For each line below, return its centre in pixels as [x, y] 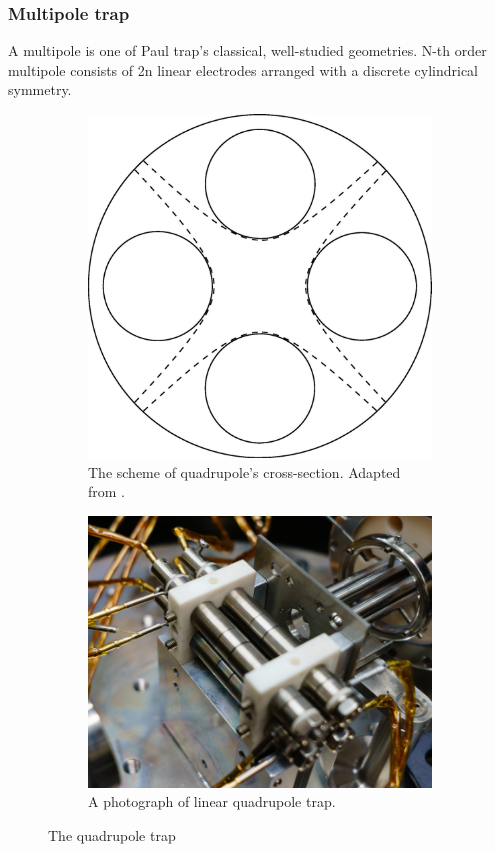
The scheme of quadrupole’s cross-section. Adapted [244, 471]
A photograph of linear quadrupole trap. [212, 801]
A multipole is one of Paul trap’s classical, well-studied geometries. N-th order [247, 50]
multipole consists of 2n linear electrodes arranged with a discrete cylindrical [243, 69]
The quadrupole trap [112, 834]
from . [107, 491]
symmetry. [40, 89]
